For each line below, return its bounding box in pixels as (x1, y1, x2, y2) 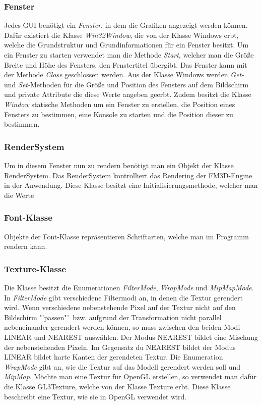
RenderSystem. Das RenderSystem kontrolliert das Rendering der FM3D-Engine (4, 170, 252, 180)
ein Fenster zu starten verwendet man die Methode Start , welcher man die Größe (4, 49, 254, 60)
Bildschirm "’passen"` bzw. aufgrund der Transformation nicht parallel (4, 312, 222, 322)
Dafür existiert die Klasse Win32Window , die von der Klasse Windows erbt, (4, 29, 239, 40)
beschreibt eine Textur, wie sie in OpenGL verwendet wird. (4, 391, 187, 401)
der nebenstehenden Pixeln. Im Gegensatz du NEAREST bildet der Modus (4, 341, 236, 352)
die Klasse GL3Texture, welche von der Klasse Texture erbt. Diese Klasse (4, 381, 231, 391)
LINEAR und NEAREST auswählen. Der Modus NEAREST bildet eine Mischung (4, 331, 258, 342)
